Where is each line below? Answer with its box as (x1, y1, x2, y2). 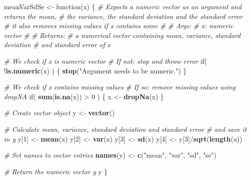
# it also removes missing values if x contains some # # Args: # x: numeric (4, 20, 234, 31)
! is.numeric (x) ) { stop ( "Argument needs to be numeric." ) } (4, 65, 187, 75)
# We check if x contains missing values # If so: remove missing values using (4, 82, 236, 92)
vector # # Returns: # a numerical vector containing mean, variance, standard (4, 30, 241, 40)
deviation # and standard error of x (4, 39, 111, 50)
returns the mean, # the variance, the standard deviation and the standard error (4, 11, 243, 21)
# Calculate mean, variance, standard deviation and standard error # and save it (4, 124, 247, 134)
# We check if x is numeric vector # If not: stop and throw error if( (4, 55, 207, 66)
